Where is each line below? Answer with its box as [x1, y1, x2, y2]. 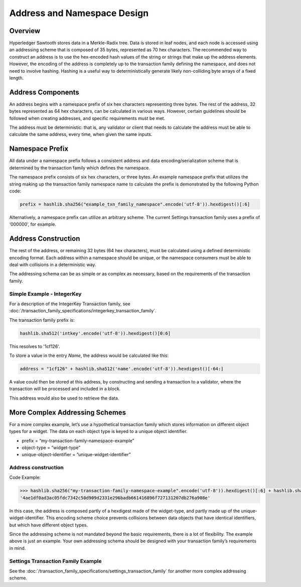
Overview [9, 27, 41, 35]
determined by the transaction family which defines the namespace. [9, 164, 150, 170]
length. [9, 75, 24, 81]
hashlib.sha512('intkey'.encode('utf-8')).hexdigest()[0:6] [20, 330, 171, 336]
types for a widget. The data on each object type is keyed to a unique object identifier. [9, 429, 188, 435]
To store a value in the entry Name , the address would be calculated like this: [9, 352, 169, 358]
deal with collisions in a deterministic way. [9, 262, 96, 268]
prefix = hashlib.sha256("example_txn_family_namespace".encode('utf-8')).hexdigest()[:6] [20, 201, 250, 207]
